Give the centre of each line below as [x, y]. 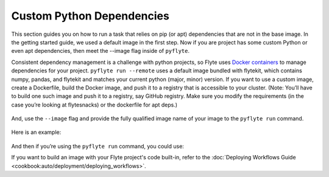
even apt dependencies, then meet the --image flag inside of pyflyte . [101, 51]
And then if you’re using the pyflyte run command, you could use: [97, 146]
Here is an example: [36, 132]
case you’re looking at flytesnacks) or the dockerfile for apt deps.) [94, 105]
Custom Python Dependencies [90, 16]
